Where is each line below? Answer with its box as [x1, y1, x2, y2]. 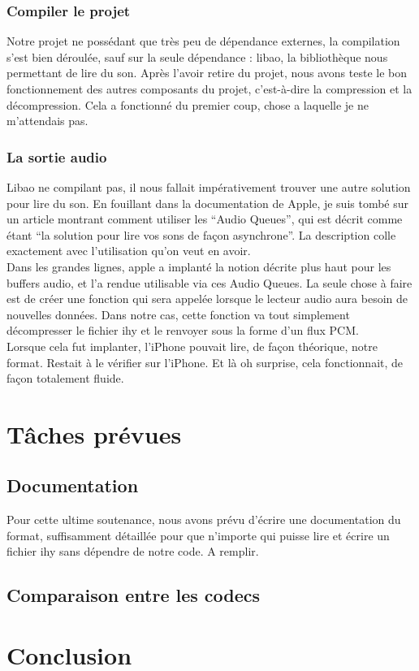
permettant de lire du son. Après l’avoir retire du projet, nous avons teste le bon [6, 64, 407, 81]
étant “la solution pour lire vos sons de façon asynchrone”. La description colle [6, 226, 396, 243]
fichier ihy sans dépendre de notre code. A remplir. [6, 543, 259, 560]
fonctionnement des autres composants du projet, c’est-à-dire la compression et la [6, 80, 413, 97]
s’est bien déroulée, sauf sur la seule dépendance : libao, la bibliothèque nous [6, 48, 388, 65]
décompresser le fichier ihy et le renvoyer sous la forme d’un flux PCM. [6, 322, 359, 339]
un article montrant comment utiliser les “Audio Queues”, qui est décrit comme [6, 210, 403, 227]
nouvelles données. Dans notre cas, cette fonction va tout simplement [6, 305, 350, 323]
